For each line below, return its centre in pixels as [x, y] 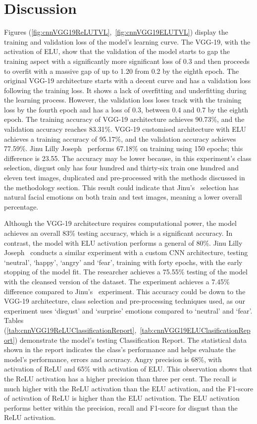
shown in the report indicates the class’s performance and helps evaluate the [120, 349]
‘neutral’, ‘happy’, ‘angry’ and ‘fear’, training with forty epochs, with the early [123, 262]
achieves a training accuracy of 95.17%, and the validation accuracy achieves [120, 138]
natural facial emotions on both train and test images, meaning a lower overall [123, 197]
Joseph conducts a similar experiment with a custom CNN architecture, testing [126, 252]
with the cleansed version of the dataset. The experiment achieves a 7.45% [117, 281]
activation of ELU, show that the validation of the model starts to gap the [117, 51]
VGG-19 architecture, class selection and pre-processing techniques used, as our [125, 301]
